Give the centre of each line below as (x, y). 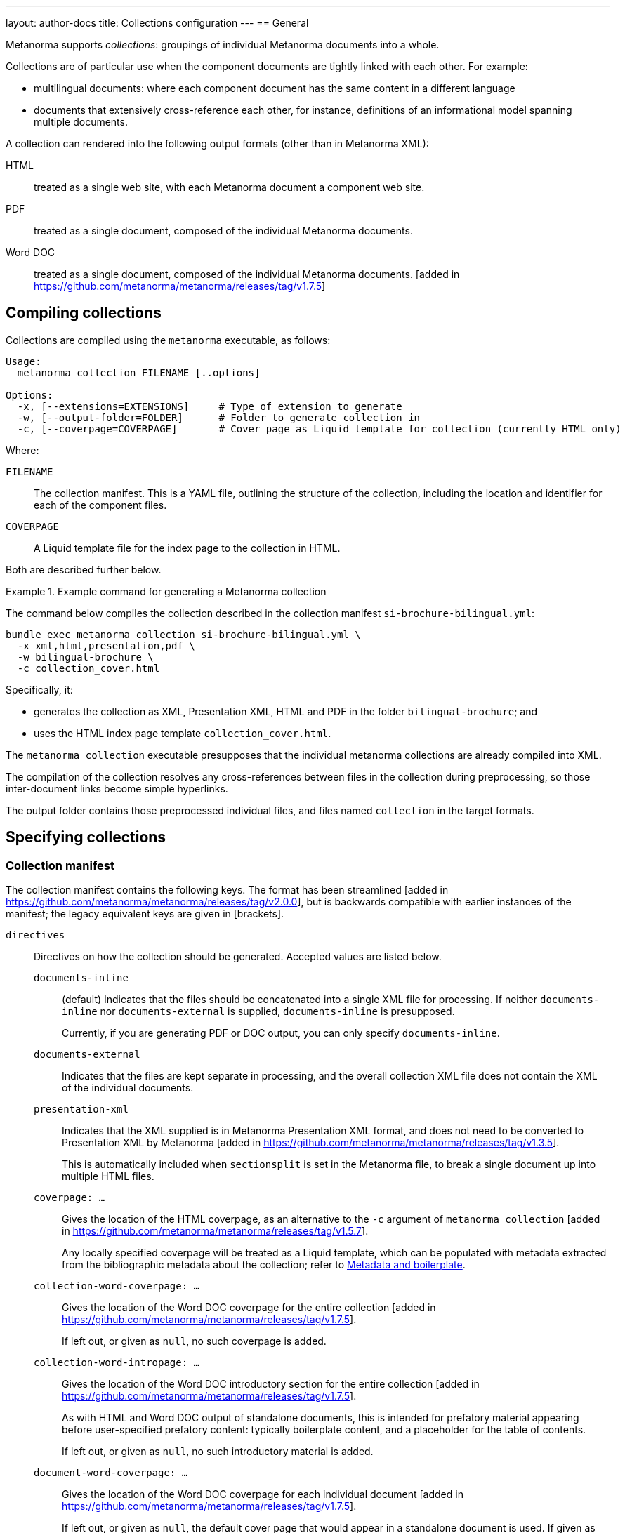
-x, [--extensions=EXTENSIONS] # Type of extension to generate (210, 406)
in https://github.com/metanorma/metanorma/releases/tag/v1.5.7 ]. (215, 1231)
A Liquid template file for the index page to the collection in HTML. (187, 547)
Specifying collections (86, 837)
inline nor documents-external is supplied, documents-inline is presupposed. (258, 1011)
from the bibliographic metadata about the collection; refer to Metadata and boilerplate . (264, 1265)
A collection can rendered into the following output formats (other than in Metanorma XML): (217, 144)
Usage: (24, 361)
